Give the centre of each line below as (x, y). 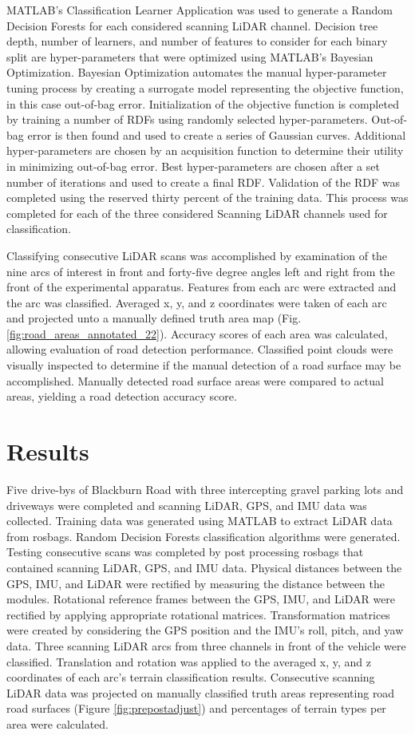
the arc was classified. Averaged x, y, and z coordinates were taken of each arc (197, 302)
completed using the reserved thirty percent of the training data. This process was (207, 198)
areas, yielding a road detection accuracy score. (122, 396)
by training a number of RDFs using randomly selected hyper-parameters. (187, 119)
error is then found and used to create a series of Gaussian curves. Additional (217, 134)
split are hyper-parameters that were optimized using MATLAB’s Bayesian (190, 56)
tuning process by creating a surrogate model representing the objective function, (205, 87)
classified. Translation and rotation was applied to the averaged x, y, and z (189, 661)
